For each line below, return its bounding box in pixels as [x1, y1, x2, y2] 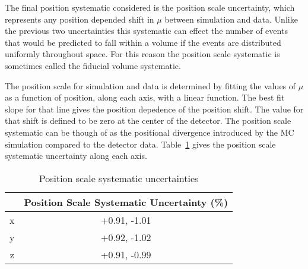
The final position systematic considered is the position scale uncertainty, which [5, 1, 295, 13]
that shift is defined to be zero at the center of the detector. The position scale [5, 114, 291, 127]
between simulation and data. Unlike [164, 12, 298, 25]
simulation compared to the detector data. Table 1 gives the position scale [5, 137, 276, 150]
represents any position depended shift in [5, 12, 154, 25]
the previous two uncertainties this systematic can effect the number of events [5, 24, 288, 37]
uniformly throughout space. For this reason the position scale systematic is [5, 48, 280, 60]
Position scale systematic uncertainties [39, 171, 199, 185]
